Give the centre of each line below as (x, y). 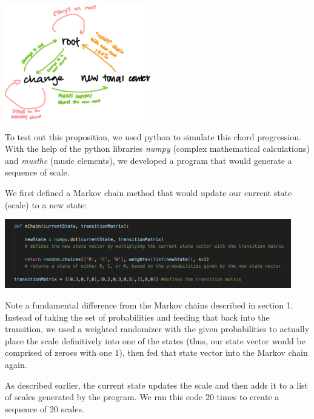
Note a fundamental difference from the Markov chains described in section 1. (149, 305)
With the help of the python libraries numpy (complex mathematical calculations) (157, 148)
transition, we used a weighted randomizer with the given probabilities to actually (157, 329)
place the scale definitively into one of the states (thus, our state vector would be (155, 340)
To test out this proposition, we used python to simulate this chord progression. (153, 136)
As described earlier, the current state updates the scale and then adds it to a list (157, 385)
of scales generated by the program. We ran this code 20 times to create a (142, 397)
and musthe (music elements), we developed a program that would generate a (149, 160)
